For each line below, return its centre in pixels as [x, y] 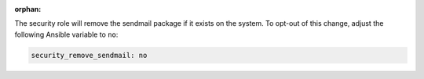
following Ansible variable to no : [66, 34]
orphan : [28, 9]
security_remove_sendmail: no [89, 55]
